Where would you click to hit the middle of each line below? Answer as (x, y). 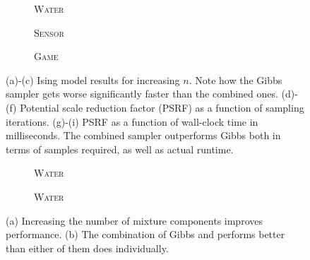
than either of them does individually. (87, 248)
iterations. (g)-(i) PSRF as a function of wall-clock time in (132, 121)
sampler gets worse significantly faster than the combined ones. (142, 94)
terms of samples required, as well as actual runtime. (120, 149)
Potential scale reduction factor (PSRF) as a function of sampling (162, 107)
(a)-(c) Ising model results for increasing (93, 79)
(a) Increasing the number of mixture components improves (134, 220)
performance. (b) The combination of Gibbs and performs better (145, 234)
